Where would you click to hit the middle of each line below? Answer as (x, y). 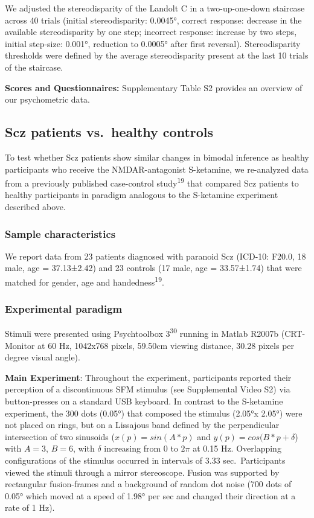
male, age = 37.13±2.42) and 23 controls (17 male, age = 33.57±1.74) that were (153, 268)
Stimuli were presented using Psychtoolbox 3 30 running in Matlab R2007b (142, 333)
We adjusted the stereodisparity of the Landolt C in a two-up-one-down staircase (155, 8)
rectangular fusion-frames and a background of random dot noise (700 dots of (148, 484)
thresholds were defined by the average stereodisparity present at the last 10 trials (157, 55)
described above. (35, 206)
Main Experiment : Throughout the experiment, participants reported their (148, 377)
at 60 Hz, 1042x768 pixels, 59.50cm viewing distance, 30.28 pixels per (166, 345)
